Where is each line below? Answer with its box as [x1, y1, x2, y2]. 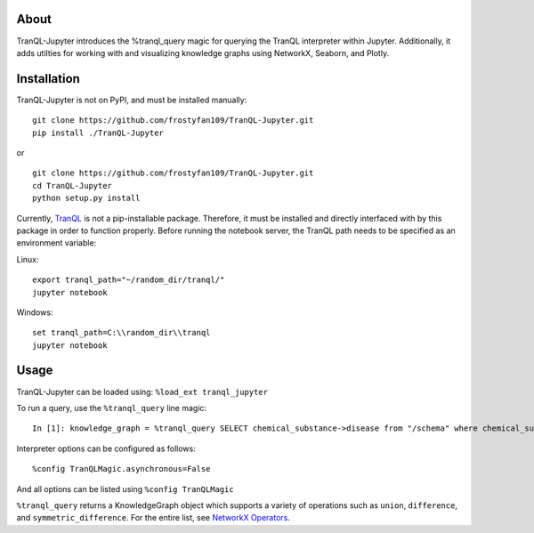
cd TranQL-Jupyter [32, 181, 113, 190]
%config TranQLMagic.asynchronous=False [32, 464, 211, 474]
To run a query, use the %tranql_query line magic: [16, 402, 207, 413]
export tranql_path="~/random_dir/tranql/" [32, 275, 225, 285]
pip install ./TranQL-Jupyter [32, 127, 165, 138]
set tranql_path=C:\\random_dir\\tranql [32, 327, 211, 338]
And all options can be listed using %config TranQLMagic [16, 483, 235, 494]
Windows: [16, 307, 53, 318]
